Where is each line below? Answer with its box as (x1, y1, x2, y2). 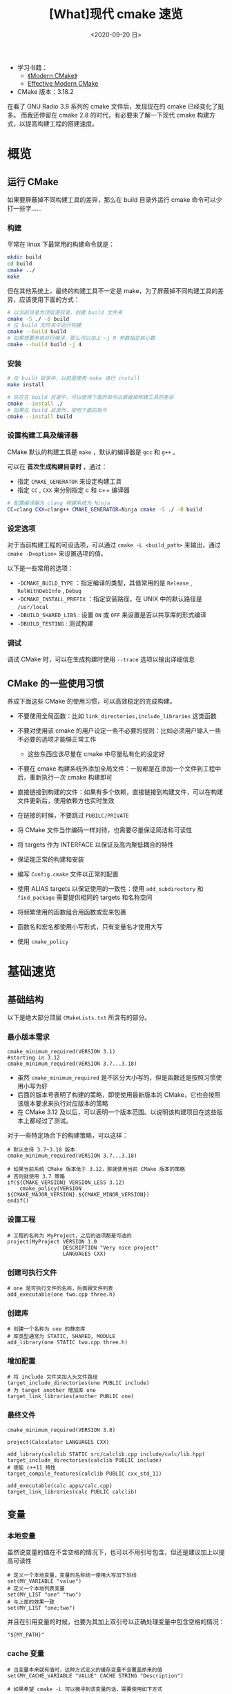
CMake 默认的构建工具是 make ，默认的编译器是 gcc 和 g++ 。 (7, 447, 180, 456)
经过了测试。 (35, 1117, 72, 1125)
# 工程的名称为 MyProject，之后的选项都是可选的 (7, 1232, 133, 1239)
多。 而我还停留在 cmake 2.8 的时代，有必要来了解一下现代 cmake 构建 (7, 111, 209, 119)
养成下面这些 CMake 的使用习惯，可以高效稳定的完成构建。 (7, 697, 176, 705)
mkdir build (7, 254, 41, 261)
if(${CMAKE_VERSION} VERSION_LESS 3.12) (7, 1179, 126, 1186)
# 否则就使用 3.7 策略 (7, 1173, 66, 1180)
